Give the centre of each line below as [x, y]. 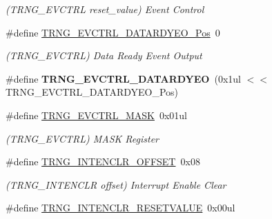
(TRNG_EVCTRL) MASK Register [82, 138]
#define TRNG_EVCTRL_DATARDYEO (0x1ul [123, 78]
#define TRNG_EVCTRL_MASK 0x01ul [97, 115]
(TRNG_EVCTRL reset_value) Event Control [105, 9]
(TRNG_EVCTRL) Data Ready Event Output [104, 55]
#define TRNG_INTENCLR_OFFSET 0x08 [103, 161]
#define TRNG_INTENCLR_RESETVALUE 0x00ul [120, 208]
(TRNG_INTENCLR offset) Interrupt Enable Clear [116, 184]
